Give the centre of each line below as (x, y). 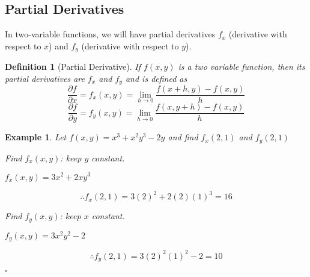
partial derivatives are (45, 78)
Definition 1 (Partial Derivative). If (73, 67)
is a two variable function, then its (242, 67)
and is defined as (156, 78)
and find (183, 137)
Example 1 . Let (36, 137)
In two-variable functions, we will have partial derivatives (110, 34)
